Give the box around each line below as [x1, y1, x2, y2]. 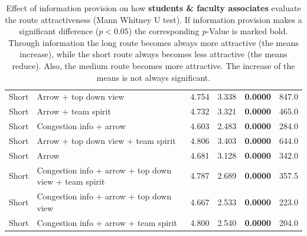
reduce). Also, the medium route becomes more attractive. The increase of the [12, 59, 295, 71]
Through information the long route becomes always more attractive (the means [8, 36, 299, 48]
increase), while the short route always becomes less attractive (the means [19, 48, 288, 60]
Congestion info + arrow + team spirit [37, 216, 178, 228]
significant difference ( [19, 25, 99, 37]
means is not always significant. [96, 71, 211, 83]
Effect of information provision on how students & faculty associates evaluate [6, 2, 301, 14]
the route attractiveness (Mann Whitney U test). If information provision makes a [5, 13, 302, 25]
